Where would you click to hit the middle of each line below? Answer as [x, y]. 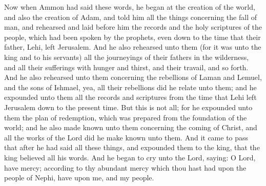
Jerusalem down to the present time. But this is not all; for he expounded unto [128, 107]
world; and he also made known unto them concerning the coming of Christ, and [131, 127]
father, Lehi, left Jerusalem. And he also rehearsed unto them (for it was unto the [133, 47]
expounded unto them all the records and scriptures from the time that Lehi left [130, 97]
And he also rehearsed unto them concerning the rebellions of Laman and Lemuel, [133, 77]
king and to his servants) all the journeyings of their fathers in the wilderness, [127, 57]
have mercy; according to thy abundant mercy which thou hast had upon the [125, 167]
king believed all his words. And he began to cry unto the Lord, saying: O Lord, [130, 157]
